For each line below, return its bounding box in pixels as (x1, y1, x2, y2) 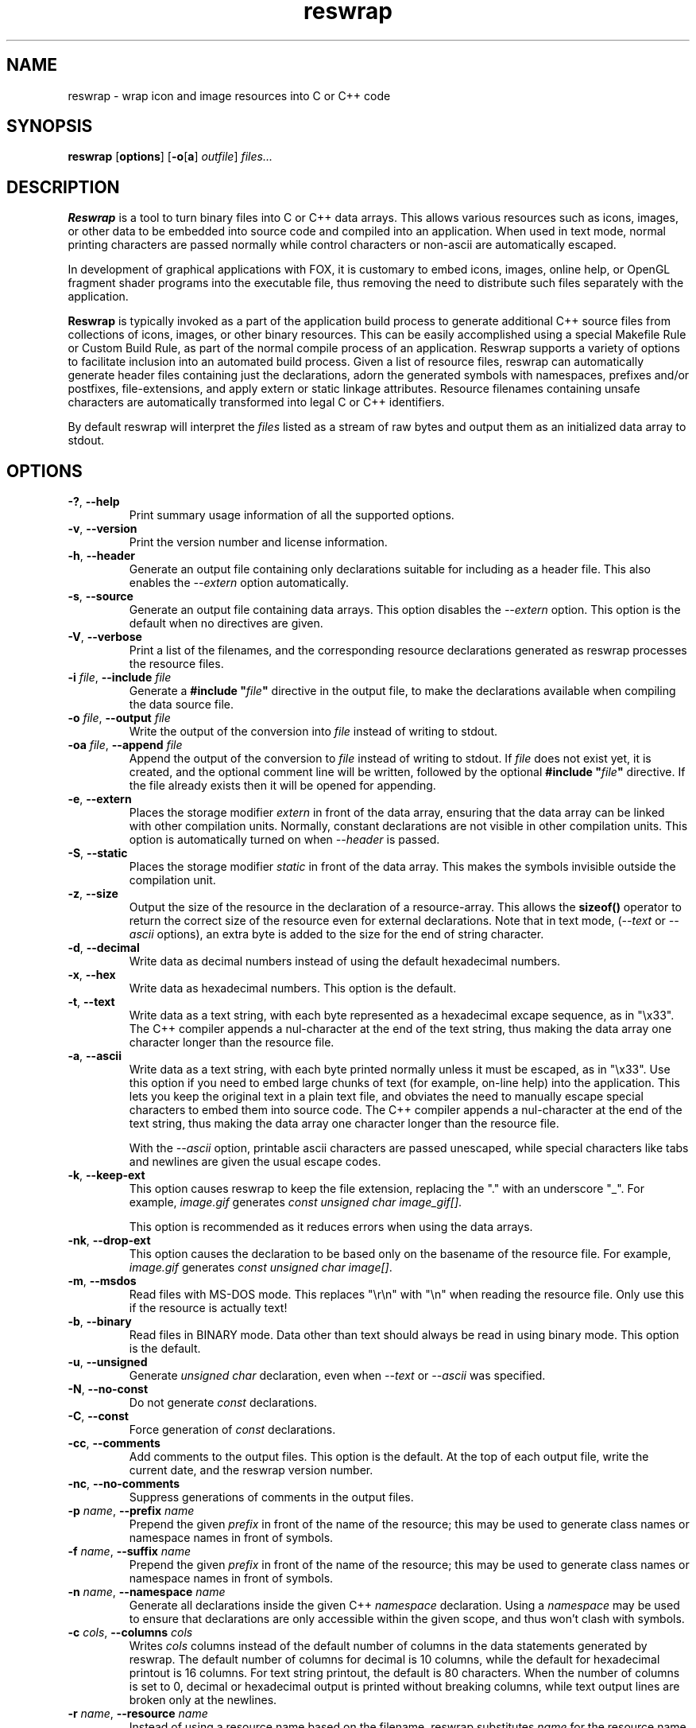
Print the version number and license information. (129, 535, 388, 549)
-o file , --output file (68, 711, 171, 725)
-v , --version (68, 522, 137, 536)
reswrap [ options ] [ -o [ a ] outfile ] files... (68, 150, 273, 164)
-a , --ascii (68, 1049, 122, 1063)
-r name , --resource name (68, 1707, 208, 1721)
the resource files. (129, 657, 224, 671)
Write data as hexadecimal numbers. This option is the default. (129, 981, 457, 996)
